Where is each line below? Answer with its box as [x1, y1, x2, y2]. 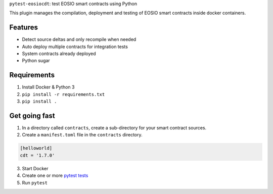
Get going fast [9, 111, 55, 120]
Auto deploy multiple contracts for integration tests [22, 43, 128, 50]
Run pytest [22, 179, 48, 185]
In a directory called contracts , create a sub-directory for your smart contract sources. [22, 125, 207, 131]
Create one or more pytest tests [22, 172, 88, 179]
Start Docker [22, 165, 49, 171]
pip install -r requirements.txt [22, 91, 105, 97]
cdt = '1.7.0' [20, 152, 55, 158]
